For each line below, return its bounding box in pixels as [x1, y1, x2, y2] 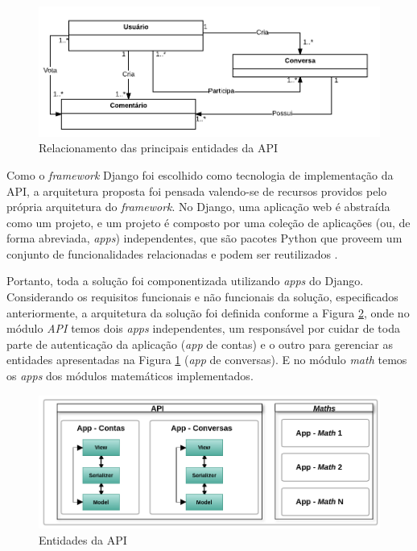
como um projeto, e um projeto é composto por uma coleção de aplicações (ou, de [6, 213, 411, 230]
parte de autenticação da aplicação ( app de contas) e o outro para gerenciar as [6, 335, 393, 352]
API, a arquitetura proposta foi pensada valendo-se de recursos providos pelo [6, 182, 387, 199]
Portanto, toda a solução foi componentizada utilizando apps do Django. [6, 272, 364, 289]
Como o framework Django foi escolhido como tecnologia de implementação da [6, 166, 394, 183]
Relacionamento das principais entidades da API [39, 139, 278, 156]
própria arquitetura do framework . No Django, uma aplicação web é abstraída [6, 198, 390, 215]
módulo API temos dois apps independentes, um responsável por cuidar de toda [6, 320, 400, 337]
